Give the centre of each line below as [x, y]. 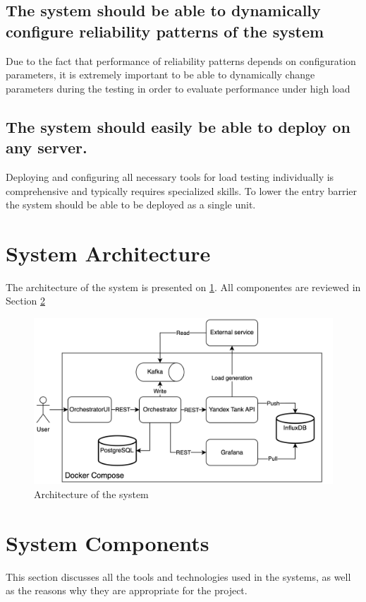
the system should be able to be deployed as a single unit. [131, 205]
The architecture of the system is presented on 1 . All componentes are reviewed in [183, 287]
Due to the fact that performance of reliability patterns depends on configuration [181, 60]
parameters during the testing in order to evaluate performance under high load [178, 88]
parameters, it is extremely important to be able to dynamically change [160, 75]
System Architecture [108, 253]
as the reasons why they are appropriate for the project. [127, 590]
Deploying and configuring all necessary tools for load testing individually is [170, 176]
